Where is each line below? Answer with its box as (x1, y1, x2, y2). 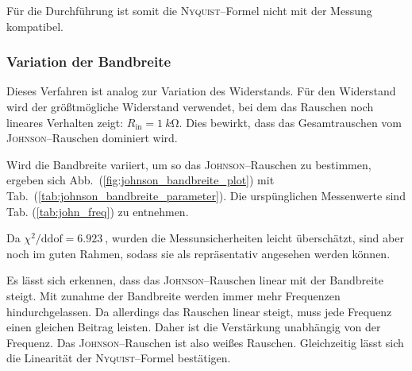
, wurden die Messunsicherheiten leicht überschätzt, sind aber (105, 230, 404, 246)
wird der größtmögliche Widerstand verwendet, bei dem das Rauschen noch (6, 99, 374, 114)
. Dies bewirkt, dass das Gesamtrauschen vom (179, 114, 402, 130)
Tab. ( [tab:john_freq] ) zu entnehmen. (6, 203, 189, 219)
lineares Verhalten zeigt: (6, 114, 124, 130)
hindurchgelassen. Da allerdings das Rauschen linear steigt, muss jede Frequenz (6, 303, 392, 319)
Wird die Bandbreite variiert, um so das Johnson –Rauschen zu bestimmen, (6, 156, 372, 172)
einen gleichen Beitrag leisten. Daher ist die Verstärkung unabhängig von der (6, 319, 381, 335)
